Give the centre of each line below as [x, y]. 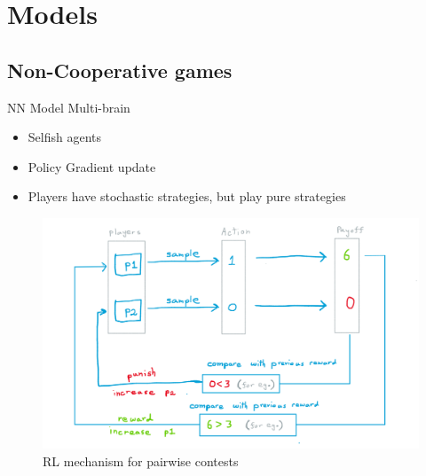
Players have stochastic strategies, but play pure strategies [187, 196]
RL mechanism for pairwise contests [141, 460]
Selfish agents [65, 137]
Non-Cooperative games [120, 70]
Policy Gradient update [92, 166]
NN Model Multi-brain [69, 107]
